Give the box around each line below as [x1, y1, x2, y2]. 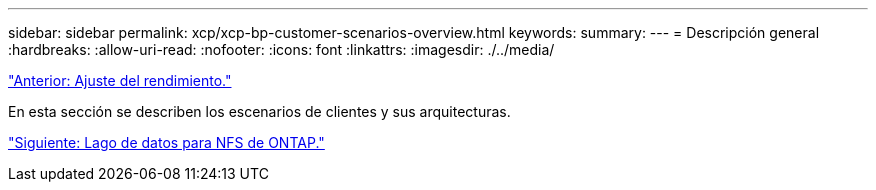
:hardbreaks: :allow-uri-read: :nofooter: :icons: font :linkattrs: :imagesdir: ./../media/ [8, 41, 555, 58]
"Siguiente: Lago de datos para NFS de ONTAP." [8, 134, 325, 151]
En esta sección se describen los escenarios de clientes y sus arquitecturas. [8, 103, 511, 120]
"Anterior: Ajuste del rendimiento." [8, 72, 232, 89]
